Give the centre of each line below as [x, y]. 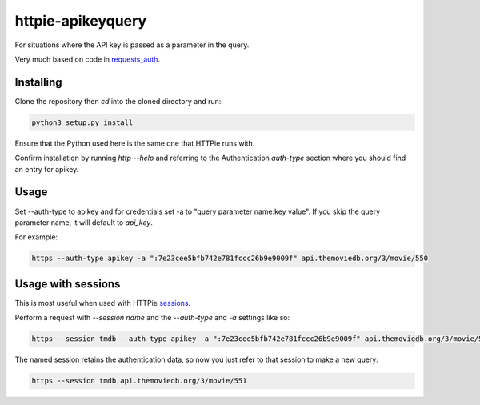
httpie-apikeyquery [81, 21]
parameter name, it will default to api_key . [84, 222]
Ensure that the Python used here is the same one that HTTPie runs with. [135, 143]
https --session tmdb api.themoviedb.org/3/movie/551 [139, 381]
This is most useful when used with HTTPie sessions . [103, 303]
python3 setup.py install [82, 122]
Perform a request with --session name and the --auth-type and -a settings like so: [152, 318]
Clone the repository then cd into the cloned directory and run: [118, 101]
